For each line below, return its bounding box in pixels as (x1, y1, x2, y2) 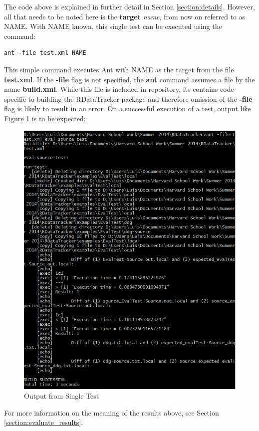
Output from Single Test (24, 391, 99, 401)
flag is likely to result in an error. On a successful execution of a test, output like (4, 103, 251, 114)
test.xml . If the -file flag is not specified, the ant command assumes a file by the (4, 74, 255, 84)
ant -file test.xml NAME (4, 49, 86, 57)
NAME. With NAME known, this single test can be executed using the (4, 21, 222, 31)
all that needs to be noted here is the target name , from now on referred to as (4, 11, 246, 21)
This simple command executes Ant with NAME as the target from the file (4, 64, 234, 74)
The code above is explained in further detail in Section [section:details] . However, (4, 1, 255, 11)
